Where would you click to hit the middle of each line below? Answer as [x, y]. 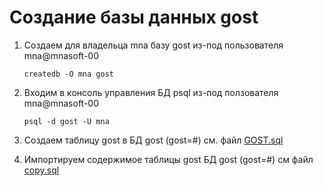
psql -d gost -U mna [66, 121]
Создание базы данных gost [134, 17]
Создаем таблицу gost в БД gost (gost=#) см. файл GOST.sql [153, 140]
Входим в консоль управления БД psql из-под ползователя [151, 92]
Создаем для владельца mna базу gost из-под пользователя [153, 45]
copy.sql [41, 170]
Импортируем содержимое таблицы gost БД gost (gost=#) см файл [168, 159]
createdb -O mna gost [68, 74]
